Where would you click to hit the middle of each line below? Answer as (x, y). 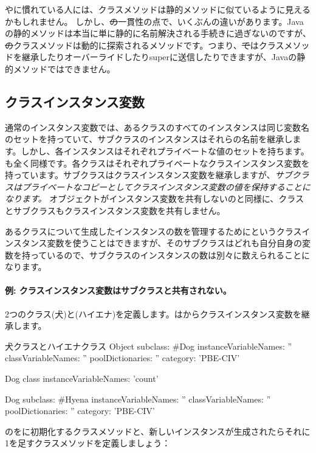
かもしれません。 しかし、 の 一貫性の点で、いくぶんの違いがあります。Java (154, 21)
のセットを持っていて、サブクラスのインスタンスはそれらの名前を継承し (149, 139)
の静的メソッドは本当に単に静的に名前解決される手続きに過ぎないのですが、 (158, 33)
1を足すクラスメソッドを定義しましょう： (88, 443)
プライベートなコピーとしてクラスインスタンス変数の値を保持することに (166, 186)
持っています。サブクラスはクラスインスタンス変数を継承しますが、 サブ (149, 175)
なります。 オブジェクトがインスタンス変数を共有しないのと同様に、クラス (155, 199)
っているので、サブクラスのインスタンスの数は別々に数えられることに (170, 254)
